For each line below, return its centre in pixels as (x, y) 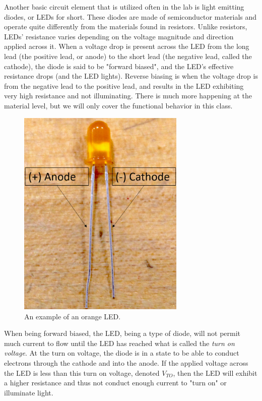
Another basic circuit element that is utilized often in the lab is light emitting (124, 7)
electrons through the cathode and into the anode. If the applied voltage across (126, 363)
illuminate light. (29, 392)
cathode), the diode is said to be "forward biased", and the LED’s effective (119, 66)
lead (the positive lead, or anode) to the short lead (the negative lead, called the (128, 56)
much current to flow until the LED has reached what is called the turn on (119, 343)
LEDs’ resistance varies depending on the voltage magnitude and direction (119, 36)
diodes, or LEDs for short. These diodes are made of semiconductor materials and (130, 16)
